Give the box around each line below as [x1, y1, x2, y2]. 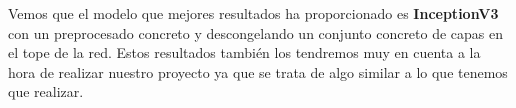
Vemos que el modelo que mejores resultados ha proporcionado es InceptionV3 [8, 3, 499, 23]
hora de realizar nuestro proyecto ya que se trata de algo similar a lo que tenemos [8, 61, 508, 82]
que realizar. [8, 81, 84, 102]
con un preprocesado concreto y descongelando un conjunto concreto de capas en [8, 22, 504, 43]
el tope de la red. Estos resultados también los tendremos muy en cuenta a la [8, 42, 481, 63]
